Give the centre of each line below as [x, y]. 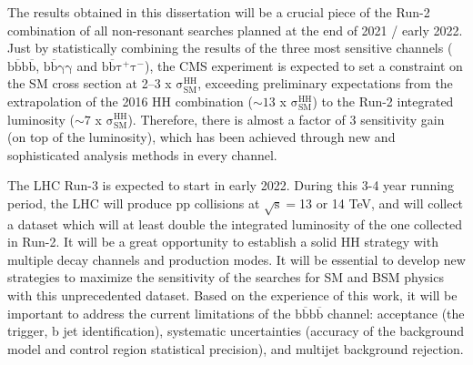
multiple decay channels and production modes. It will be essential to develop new [236, 259]
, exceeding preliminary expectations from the [325, 83]
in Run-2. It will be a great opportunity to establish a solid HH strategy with [223, 242]
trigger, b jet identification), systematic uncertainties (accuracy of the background [236, 331]
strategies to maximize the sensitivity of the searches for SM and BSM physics [226, 277]
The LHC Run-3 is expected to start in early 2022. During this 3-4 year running [231, 185]
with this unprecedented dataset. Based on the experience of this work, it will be [232, 295]
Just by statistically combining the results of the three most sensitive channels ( [230, 48]
